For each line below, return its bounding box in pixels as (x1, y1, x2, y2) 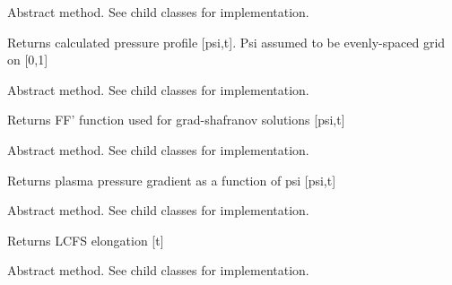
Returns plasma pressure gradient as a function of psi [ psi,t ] (7, 170, 336, 189)
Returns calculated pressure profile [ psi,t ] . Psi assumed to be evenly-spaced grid (7, 32, 446, 51)
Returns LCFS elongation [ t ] (7, 230, 164, 249)
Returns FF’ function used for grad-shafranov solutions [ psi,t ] (7, 110, 345, 129)
